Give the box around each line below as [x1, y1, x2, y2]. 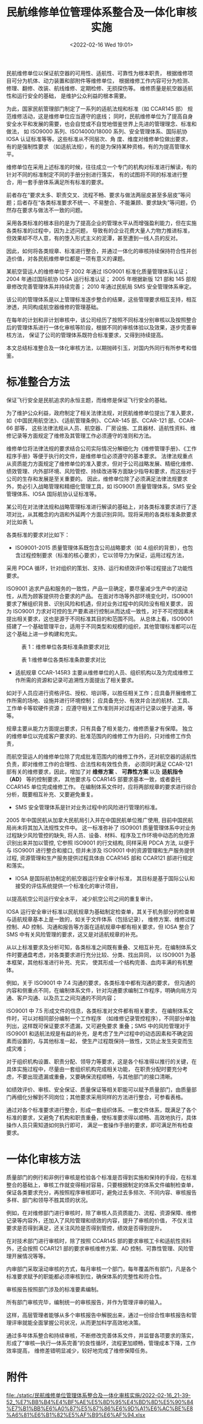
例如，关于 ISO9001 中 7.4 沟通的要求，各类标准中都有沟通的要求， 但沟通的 [6, 979, 196, 986]
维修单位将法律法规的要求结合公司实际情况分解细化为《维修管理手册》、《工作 [6, 444, 197, 452]
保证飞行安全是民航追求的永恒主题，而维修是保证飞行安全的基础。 [6, 396, 170, 403]
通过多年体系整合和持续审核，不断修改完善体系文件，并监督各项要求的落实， [6, 1331, 197, 1339]
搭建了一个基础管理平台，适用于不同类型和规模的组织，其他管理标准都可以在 [6, 622, 197, 630]
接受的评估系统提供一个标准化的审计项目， [14, 882, 121, 889]
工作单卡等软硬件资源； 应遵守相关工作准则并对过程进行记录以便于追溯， [6, 704, 188, 711]
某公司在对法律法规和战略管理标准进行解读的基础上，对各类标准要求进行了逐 [6, 503, 197, 510]
